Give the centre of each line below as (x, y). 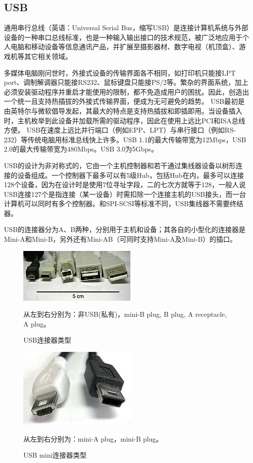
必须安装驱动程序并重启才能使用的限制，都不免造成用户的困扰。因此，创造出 (126, 91)
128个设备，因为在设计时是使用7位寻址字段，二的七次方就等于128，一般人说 (125, 184)
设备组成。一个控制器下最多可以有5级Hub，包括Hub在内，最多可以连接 (131, 175)
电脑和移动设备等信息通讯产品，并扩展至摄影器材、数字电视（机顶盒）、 (125, 47)
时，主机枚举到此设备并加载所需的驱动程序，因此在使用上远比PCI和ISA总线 (125, 120)
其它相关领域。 (48, 56)
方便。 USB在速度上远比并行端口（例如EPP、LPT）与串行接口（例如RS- (120, 130)
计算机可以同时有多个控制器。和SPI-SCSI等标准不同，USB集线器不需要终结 (124, 203)
